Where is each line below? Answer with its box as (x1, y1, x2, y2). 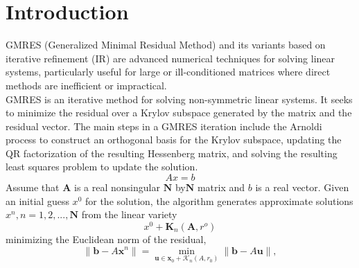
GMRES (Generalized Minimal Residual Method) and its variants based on (6, 37, 326, 52)
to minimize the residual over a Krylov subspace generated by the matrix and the (6, 105, 352, 120)
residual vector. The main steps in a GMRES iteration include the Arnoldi (6, 118, 322, 133)
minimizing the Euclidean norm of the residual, (6, 231, 207, 246)
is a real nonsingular (74, 180, 160, 195)
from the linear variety (81, 207, 177, 222)
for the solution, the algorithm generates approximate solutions (85, 193, 353, 208)
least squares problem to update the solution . (6, 159, 198, 174)
